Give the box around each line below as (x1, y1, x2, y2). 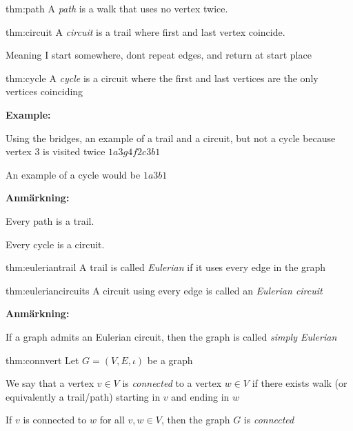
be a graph (147, 352, 193, 367)
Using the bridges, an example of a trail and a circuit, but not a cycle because (6, 130, 336, 145)
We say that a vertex (6, 376, 94, 390)
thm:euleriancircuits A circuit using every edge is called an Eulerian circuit (6, 283, 323, 297)
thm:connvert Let (6, 352, 79, 367)
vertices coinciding (6, 84, 83, 99)
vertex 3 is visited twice (6, 144, 105, 159)
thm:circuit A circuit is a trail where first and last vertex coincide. (6, 24, 285, 39)
